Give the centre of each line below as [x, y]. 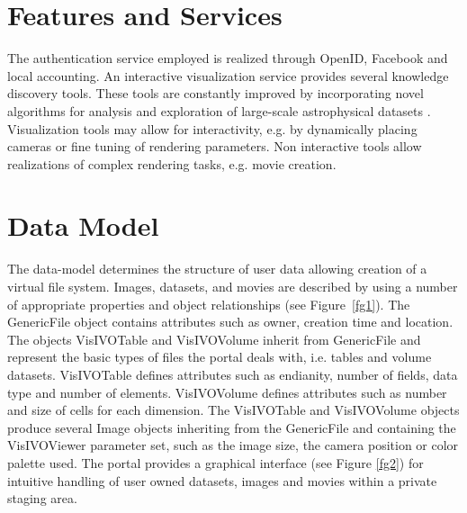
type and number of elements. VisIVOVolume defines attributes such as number [227, 392]
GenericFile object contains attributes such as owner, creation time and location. [230, 322]
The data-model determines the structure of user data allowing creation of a [217, 269]
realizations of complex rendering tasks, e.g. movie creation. [172, 163]
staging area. [42, 498]
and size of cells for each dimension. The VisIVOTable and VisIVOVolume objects [233, 410]
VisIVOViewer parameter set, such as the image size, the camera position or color [233, 445]
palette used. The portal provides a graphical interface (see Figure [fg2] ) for [216, 462]
